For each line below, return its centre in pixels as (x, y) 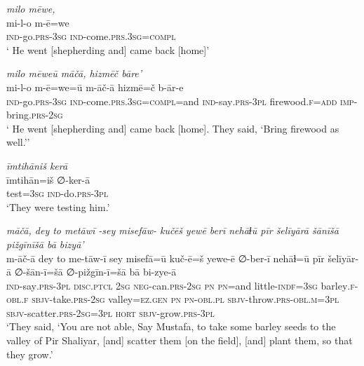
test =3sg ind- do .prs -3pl (58, 193)
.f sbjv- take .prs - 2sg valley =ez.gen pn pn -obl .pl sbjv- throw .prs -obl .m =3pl (180, 299)
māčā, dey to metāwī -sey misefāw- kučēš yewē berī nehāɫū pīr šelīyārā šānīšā (173, 230)
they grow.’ (30, 354)
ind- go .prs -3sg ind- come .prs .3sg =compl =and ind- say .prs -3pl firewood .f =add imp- (182, 101)
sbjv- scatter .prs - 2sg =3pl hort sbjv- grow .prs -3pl (110, 312)
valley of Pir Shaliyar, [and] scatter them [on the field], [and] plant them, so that (180, 340)
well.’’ (18, 142)
